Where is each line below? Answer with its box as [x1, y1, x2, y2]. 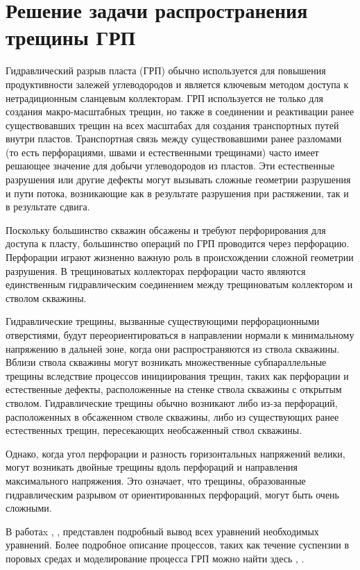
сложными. [6, 501, 52, 515]
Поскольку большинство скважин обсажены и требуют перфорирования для [6, 222, 326, 237]
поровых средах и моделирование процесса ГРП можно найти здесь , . [6, 551, 305, 565]
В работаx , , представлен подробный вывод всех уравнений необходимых [6, 523, 319, 538]
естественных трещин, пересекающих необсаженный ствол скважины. [6, 423, 302, 437]
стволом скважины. [6, 290, 87, 305]
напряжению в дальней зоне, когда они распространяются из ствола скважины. [6, 341, 340, 355]
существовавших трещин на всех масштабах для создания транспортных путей [6, 117, 339, 132]
